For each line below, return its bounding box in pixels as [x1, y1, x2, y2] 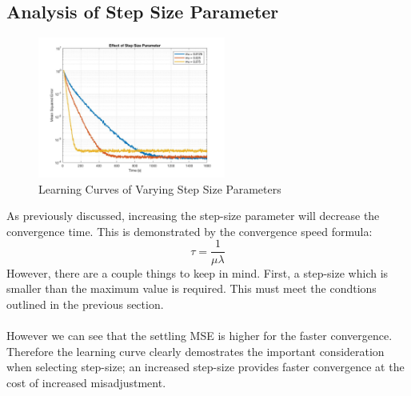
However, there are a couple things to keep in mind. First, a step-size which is [6, 264, 389, 281]
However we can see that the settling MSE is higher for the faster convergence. [6, 326, 393, 343]
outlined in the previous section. [6, 295, 164, 312]
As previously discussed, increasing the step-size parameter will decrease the [6, 207, 380, 224]
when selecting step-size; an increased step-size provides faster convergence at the [6, 358, 405, 375]
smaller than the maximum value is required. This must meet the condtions [6, 280, 377, 297]
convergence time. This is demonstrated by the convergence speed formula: [6, 222, 373, 239]
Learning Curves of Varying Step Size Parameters [38, 180, 281, 197]
